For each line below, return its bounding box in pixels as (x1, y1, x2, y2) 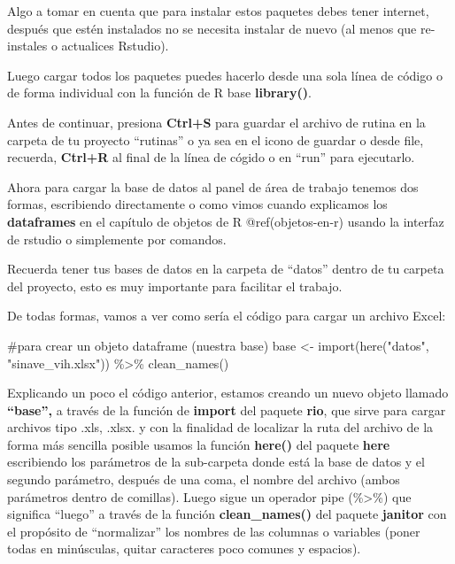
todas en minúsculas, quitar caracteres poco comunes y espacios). (7, 539, 361, 558)
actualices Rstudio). (61, 36, 169, 55)
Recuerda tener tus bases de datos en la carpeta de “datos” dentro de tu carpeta (7, 259, 444, 278)
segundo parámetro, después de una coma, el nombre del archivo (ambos (7, 470, 400, 489)
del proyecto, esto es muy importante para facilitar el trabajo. (7, 276, 343, 295)
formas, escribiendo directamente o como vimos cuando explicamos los (7, 195, 388, 213)
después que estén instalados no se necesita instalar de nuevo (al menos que (7, 19, 417, 37)
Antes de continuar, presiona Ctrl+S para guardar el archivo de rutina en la (7, 112, 426, 131)
